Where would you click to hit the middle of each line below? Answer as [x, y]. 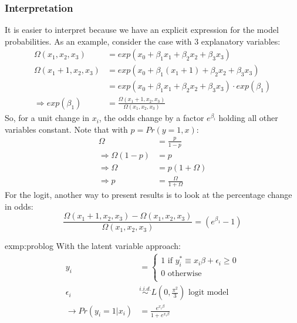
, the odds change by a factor [151, 118]
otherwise [185, 273]
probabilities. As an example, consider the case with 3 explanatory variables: [143, 41]
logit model [208, 293]
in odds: [19, 206]
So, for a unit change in [47, 118]
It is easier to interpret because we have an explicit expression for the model [142, 30]
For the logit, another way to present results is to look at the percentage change [148, 194]
